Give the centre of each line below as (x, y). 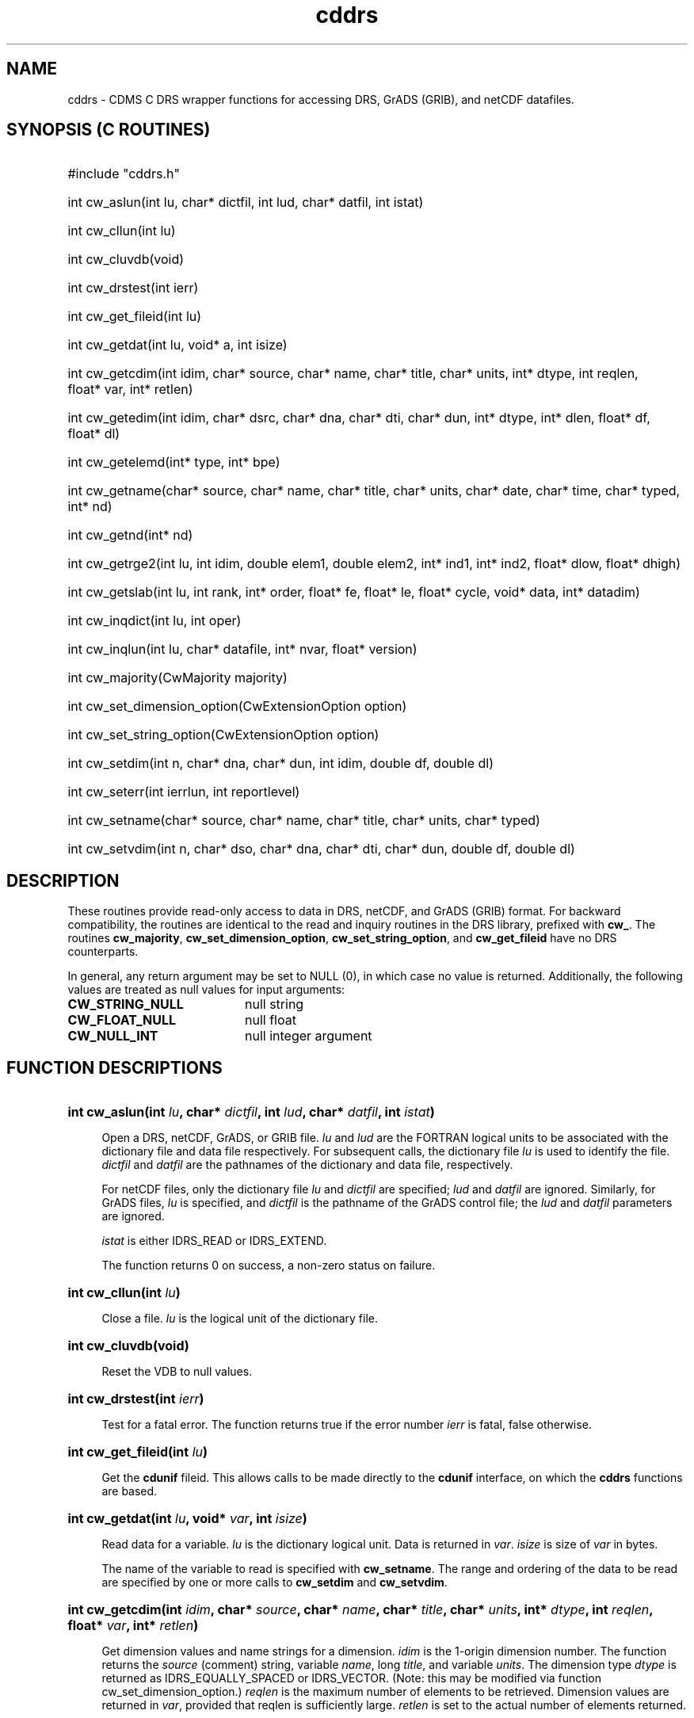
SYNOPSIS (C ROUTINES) (109, 130)
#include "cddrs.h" (124, 174)
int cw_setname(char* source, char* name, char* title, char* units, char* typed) (304, 821)
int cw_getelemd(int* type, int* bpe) (174, 462)
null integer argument (308, 1036)
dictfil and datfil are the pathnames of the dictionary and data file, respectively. (307, 1165)
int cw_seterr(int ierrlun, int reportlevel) (184, 792)
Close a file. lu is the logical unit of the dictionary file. (240, 1319)
